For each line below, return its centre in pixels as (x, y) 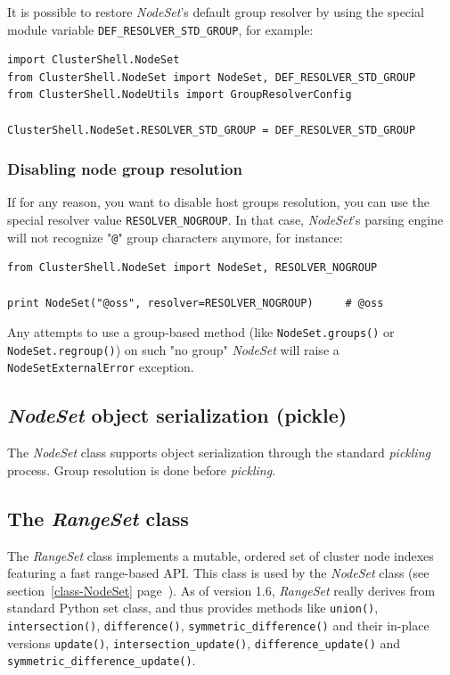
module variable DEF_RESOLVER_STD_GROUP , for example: (160, 29)
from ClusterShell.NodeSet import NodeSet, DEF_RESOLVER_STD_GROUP (212, 77)
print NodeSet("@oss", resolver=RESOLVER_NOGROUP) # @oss (196, 303)
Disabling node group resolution (125, 169)
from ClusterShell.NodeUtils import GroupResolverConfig (180, 95)
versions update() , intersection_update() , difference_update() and (204, 642)
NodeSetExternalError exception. (101, 367)
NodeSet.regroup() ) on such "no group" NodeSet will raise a (173, 349)
